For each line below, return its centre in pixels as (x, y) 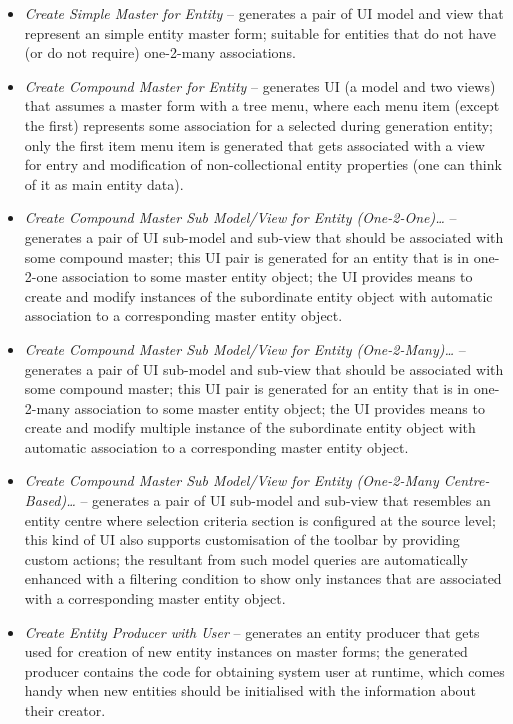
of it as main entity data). (104, 183)
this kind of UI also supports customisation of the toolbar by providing (242, 539)
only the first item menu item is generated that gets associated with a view (254, 144)
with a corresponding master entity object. (155, 598)
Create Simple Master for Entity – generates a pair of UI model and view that (264, 13)
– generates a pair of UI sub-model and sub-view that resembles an (285, 500)
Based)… (50, 500)
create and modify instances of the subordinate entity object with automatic (258, 295)
